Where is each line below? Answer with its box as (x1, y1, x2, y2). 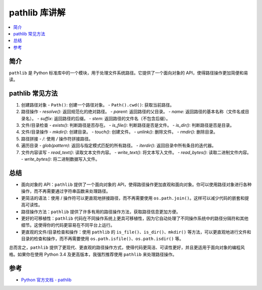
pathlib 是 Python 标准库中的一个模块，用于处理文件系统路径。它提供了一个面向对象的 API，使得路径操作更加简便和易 (9, 70, 248, 76)
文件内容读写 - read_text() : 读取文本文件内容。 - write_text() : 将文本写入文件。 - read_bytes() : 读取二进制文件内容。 (21, 149, 252, 155)
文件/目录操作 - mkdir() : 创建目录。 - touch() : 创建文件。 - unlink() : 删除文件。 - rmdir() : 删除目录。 (21, 129, 218, 135)
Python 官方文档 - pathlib (21, 276, 72, 283)
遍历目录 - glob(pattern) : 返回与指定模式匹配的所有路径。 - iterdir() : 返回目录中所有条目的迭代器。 (21, 143, 216, 149)
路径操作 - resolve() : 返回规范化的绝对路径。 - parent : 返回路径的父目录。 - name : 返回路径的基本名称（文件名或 (21, 109, 245, 115)
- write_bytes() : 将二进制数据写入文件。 (21, 156, 100, 162)
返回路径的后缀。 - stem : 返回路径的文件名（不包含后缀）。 (53, 115, 171, 121)
